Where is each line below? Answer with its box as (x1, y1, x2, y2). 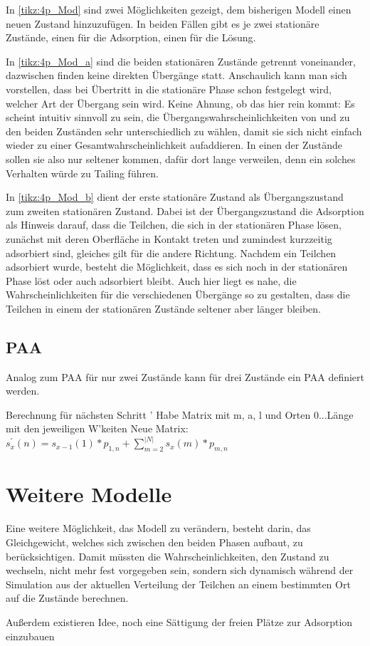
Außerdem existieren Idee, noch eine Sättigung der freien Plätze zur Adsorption (6, 614, 353, 629)
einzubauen (6, 628, 55, 643)
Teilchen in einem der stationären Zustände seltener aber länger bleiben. (6, 301, 321, 316)
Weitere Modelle (6, 479, 172, 509)
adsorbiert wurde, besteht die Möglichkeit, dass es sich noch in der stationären (6, 259, 348, 274)
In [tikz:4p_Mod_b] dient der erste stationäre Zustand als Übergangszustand (6, 189, 344, 204)
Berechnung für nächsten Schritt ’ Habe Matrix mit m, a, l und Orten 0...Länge (6, 407, 354, 422)
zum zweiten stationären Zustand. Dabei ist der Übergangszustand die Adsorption (6, 203, 364, 218)
